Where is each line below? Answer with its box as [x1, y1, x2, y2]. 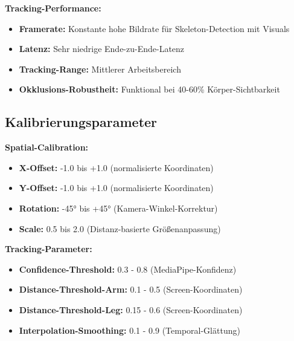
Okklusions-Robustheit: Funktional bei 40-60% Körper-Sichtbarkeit [19, 83, 280, 96]
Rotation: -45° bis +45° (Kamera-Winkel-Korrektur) [19, 201, 218, 214]
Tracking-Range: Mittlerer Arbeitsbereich [19, 62, 181, 75]
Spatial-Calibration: [5, 141, 89, 154]
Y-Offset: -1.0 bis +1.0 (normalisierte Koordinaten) [19, 181, 214, 194]
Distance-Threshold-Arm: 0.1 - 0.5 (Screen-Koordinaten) [19, 283, 243, 296]
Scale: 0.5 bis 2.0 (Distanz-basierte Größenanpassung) [19, 222, 221, 235]
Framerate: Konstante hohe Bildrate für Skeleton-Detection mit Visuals [19, 22, 290, 34]
